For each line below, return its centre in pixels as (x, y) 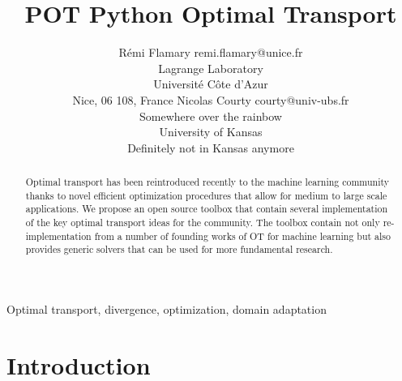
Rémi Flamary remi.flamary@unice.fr (211, 52)
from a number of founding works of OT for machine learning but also (242, 235)
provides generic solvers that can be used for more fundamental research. (179, 249)
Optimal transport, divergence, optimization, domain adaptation (167, 309)
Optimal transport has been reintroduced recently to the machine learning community (207, 182)
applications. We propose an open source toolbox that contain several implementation (207, 209)
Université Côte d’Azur (211, 84)
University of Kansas (211, 132)
